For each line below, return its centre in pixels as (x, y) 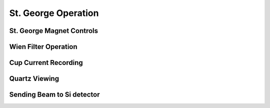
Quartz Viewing (34, 79)
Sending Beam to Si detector (54, 95)
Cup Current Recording (46, 63)
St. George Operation (54, 13)
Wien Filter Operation (43, 47)
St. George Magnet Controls (54, 31)
